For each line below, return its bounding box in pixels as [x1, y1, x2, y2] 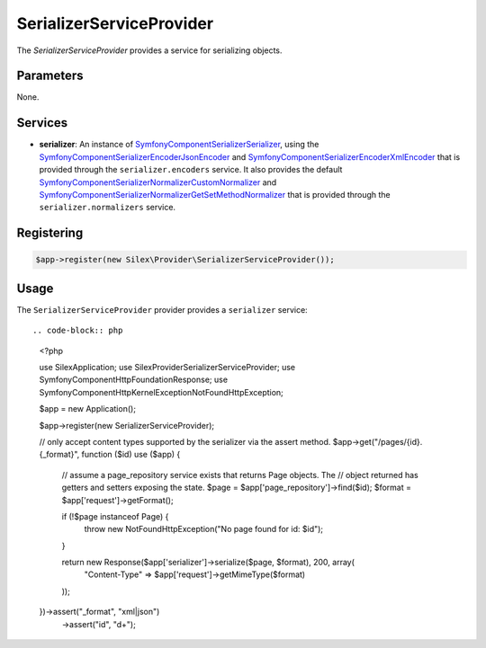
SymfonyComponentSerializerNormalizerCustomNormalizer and [39, 176, 277, 188]
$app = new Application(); [39, 404, 137, 414]
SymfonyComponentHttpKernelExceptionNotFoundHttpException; [39, 386, 283, 397]
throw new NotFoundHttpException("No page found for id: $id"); [84, 524, 324, 535]
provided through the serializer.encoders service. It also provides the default [39, 164, 343, 175]
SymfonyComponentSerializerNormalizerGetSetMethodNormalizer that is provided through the [39, 189, 391, 200]
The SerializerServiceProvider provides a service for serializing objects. [16, 45, 283, 56]
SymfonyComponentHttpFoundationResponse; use [39, 374, 229, 386]
